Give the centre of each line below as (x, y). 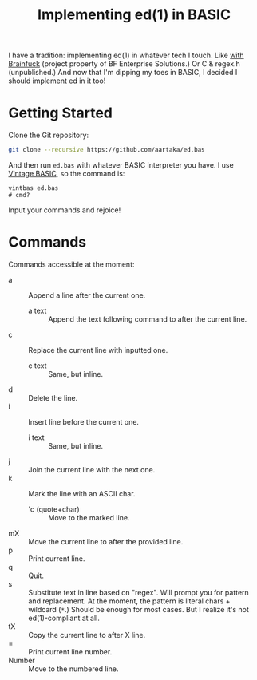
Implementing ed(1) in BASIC (134, 15)
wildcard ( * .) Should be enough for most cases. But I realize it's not (138, 609)
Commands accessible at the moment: (71, 264)
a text (38, 310)
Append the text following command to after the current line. (148, 319)
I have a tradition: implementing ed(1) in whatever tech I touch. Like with (127, 55)
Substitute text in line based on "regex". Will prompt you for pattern (138, 592)
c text (38, 366)
